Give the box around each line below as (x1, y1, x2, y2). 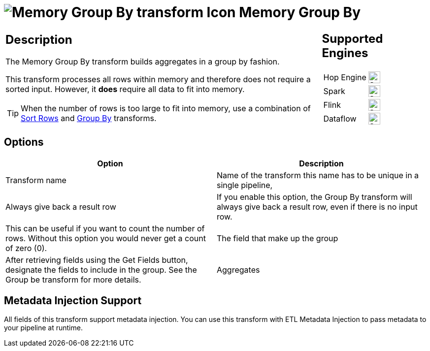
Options (4, 136, 44, 149)
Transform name (5, 175, 66, 185)
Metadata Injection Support (4, 294, 142, 307)
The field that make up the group (217, 233, 338, 243)
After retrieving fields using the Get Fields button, (5, 255, 188, 265)
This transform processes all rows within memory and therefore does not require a (5, 74, 311, 85)
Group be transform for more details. (5, 274, 141, 285)
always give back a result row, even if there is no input (217, 201, 418, 212)
